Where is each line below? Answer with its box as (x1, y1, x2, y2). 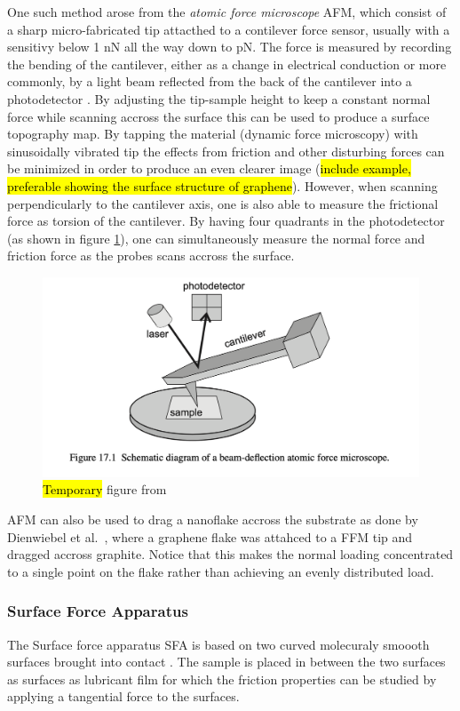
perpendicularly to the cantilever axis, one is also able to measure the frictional (7, 194, 439, 212)
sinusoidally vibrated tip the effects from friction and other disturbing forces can (7, 141, 445, 160)
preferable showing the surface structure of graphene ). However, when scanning (7, 176, 438, 195)
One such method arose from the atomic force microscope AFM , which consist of (7, 3, 447, 20)
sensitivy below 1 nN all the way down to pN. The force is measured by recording (7, 37, 452, 56)
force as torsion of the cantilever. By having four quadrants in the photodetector (7, 212, 445, 230)
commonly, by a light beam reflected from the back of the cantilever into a (7, 72, 412, 91)
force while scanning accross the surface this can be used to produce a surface (7, 107, 430, 125)
